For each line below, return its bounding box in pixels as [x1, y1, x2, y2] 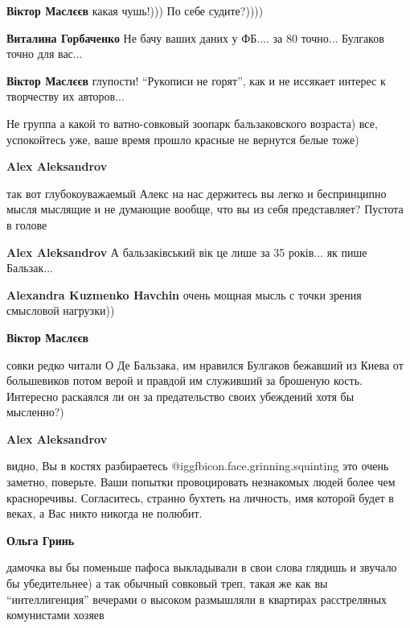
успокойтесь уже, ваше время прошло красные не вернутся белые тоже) [6, 130, 359, 147]
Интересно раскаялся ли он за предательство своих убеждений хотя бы [6, 387, 355, 404]
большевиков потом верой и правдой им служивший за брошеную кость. [6, 372, 363, 389]
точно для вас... [6, 45, 83, 62]
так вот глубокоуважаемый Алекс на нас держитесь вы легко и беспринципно [6, 184, 387, 201]
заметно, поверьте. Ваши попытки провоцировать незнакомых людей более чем [6, 473, 396, 490]
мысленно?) [6, 403, 64, 420]
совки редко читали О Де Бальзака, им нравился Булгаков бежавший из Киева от [6, 356, 404, 373]
